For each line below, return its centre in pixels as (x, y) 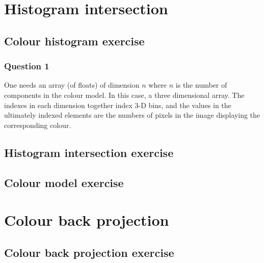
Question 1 (27, 66)
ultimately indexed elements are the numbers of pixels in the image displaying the (132, 115)
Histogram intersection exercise (89, 152)
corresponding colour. (38, 125)
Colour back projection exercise (89, 252)
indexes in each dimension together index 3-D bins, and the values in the (118, 105)
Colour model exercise (64, 182)
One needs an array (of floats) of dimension (72, 85)
